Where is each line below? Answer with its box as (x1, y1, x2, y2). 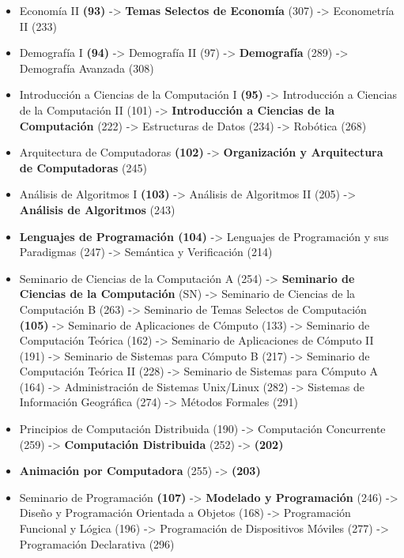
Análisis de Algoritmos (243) (19, 201, 176, 217)
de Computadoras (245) (19, 159, 147, 175)
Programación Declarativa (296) (19, 535, 175, 552)
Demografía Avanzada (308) (19, 59, 154, 76)
